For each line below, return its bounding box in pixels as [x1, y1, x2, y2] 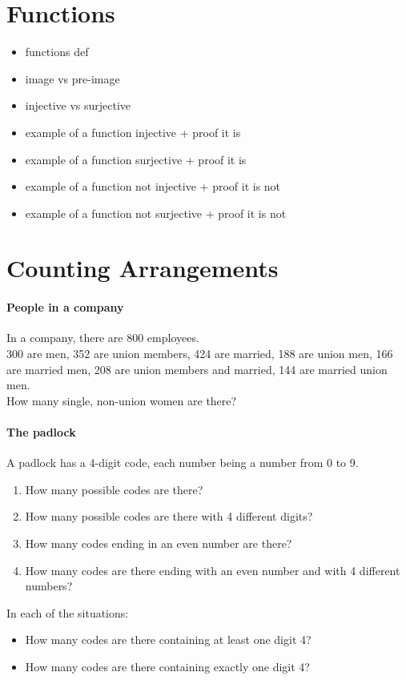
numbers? [25, 577, 73, 594]
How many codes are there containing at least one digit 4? [25, 631, 312, 648]
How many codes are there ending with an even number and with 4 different [25, 561, 400, 578]
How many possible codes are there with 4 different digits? [25, 508, 313, 525]
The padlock [6, 424, 76, 441]
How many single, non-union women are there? [6, 392, 237, 408]
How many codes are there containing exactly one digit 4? [25, 658, 310, 674]
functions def [25, 43, 89, 60]
